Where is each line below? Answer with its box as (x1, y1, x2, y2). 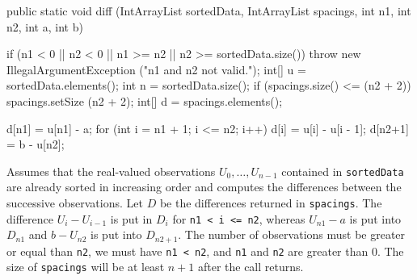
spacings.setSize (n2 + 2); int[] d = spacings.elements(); (6, 92, 283, 109)
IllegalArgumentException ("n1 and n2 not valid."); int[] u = (6, 61, 306, 77)
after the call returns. (197, 258, 304, 275)
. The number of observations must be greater (178, 226, 406, 243)
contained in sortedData (281, 162, 404, 179)
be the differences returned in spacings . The (159, 194, 382, 211)
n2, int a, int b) (6, 18, 83, 35)
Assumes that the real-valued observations (6, 162, 216, 179)
